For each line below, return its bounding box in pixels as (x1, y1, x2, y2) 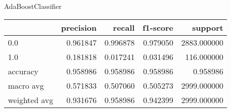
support (192, 21, 224, 33)
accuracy (8, 65, 38, 77)
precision (61, 21, 97, 33)
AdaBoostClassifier (4, 1, 62, 11)
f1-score (142, 21, 174, 33)
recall (113, 21, 135, 33)
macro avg (8, 79, 44, 91)
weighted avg (8, 94, 53, 106)
